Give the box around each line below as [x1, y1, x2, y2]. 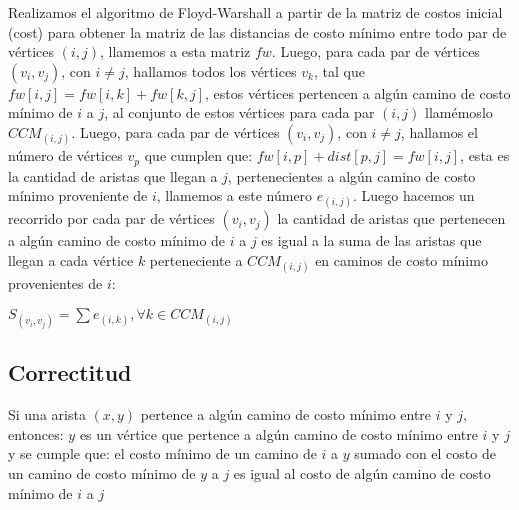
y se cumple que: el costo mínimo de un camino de [8, 443, 317, 464]
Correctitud [8, 357, 132, 388]
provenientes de [8, 273, 103, 294]
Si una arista [8, 404, 86, 425]
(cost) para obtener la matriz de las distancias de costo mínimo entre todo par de [8, 21, 507, 42]
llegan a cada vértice [8, 249, 134, 270]
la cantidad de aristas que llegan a [8, 165, 218, 186]
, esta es [460, 145, 510, 166]
